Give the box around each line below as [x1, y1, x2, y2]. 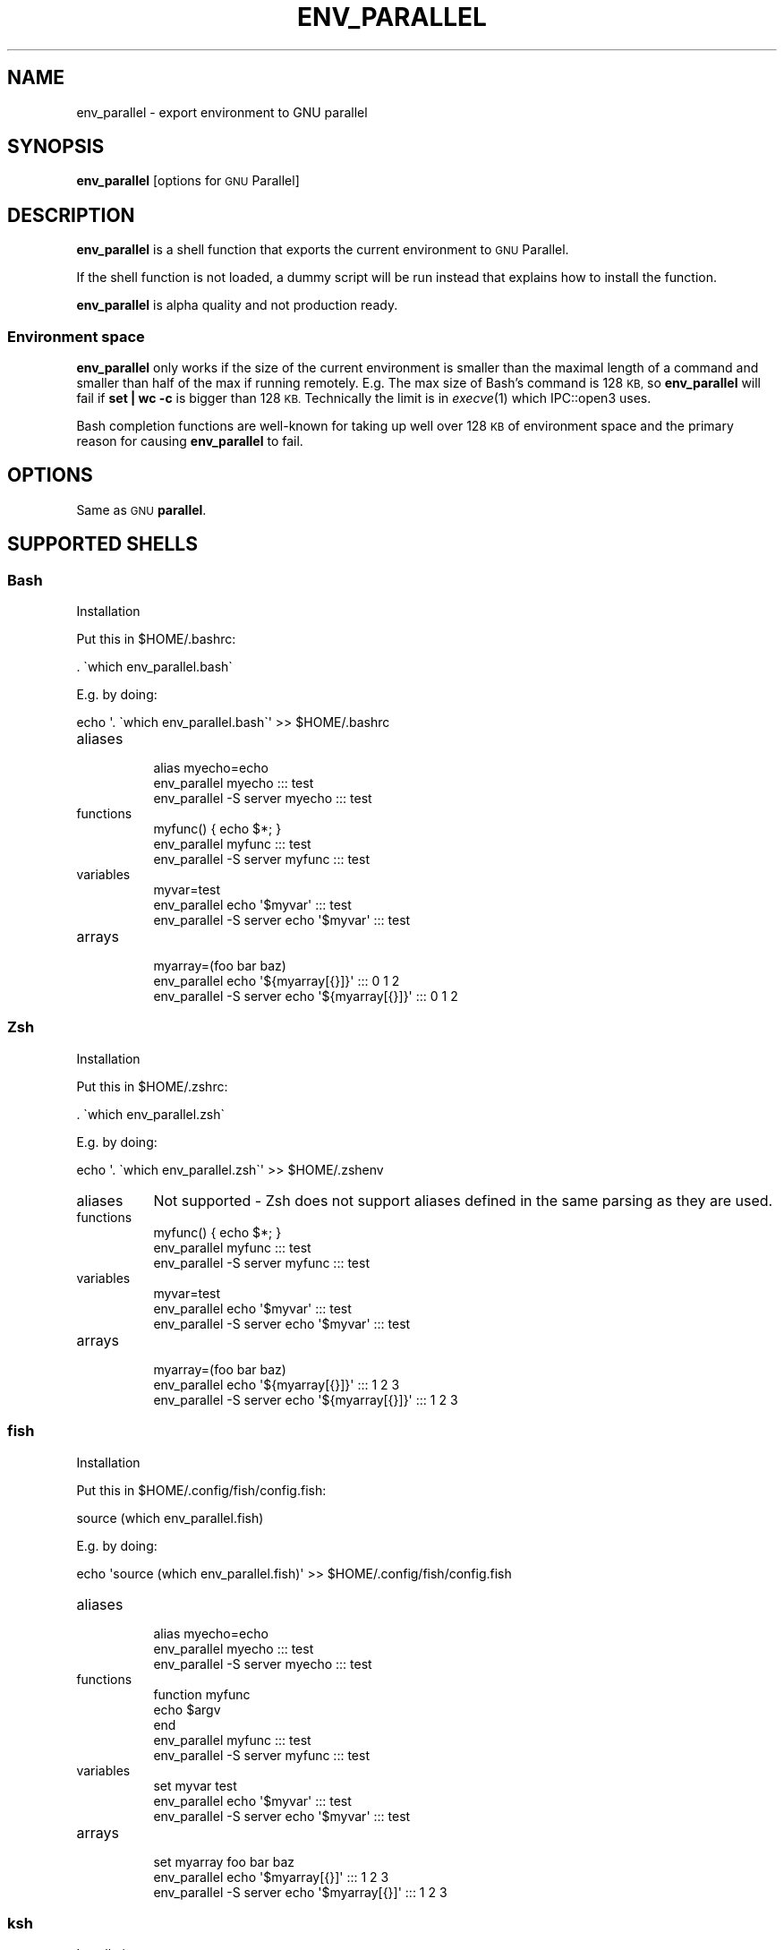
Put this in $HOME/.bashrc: [76, 631, 236, 647]
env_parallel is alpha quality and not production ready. [76, 297, 398, 313]
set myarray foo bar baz [153, 1853, 294, 1869]
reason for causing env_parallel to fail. [76, 433, 303, 449]
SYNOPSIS [7, 135, 105, 158]
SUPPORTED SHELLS [7, 533, 198, 556]
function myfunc [153, 1686, 251, 1702]
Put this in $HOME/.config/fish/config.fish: [76, 1482, 327, 1498]
